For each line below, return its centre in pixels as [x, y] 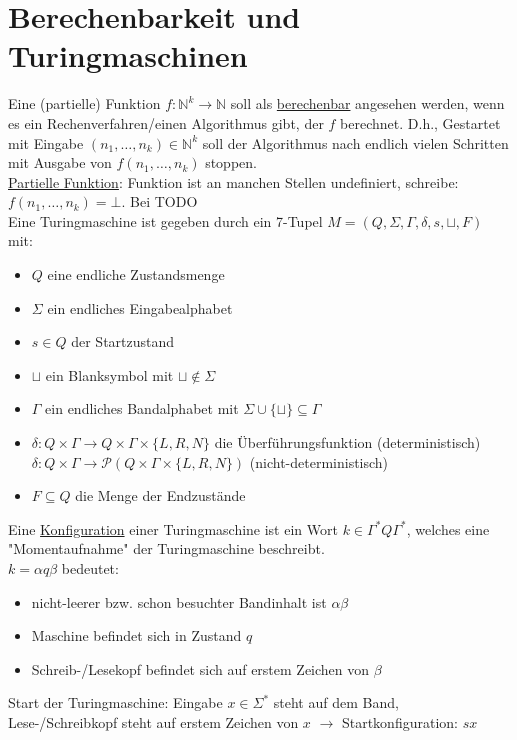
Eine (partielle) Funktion [84, 103]
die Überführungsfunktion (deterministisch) [347, 442]
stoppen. [231, 162]
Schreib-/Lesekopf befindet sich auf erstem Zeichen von [200, 668]
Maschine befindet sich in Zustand [136, 635]
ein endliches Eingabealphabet [140, 307]
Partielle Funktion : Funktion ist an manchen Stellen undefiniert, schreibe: [233, 181]
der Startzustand [123, 341]
